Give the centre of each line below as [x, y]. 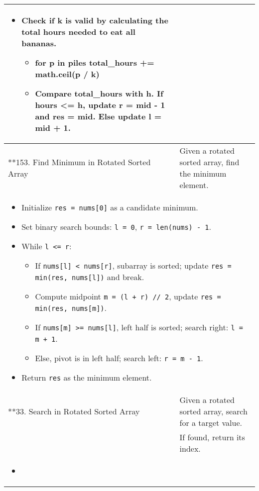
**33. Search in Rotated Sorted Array [74, 411]
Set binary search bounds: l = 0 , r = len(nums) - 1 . [116, 227]
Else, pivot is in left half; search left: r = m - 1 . [119, 358]
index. [190, 448]
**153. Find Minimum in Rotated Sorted [79, 162]
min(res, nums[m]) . [71, 308]
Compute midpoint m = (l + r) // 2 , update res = [128, 296]
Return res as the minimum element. [87, 377]
